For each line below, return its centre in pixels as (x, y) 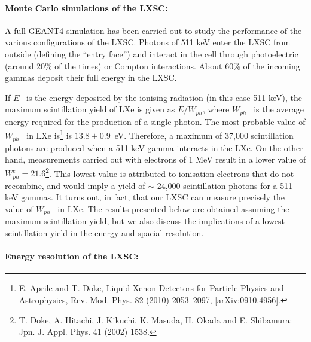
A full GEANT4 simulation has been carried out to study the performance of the (153, 30)
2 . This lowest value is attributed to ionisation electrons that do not (170, 172)
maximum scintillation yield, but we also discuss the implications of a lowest (145, 221)
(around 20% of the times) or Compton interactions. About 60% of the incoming (153, 65)
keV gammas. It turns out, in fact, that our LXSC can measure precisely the (145, 197)
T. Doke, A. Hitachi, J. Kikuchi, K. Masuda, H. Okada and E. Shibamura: (155, 320)
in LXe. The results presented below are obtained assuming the (173, 209)
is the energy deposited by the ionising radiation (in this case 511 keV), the (164, 97)
